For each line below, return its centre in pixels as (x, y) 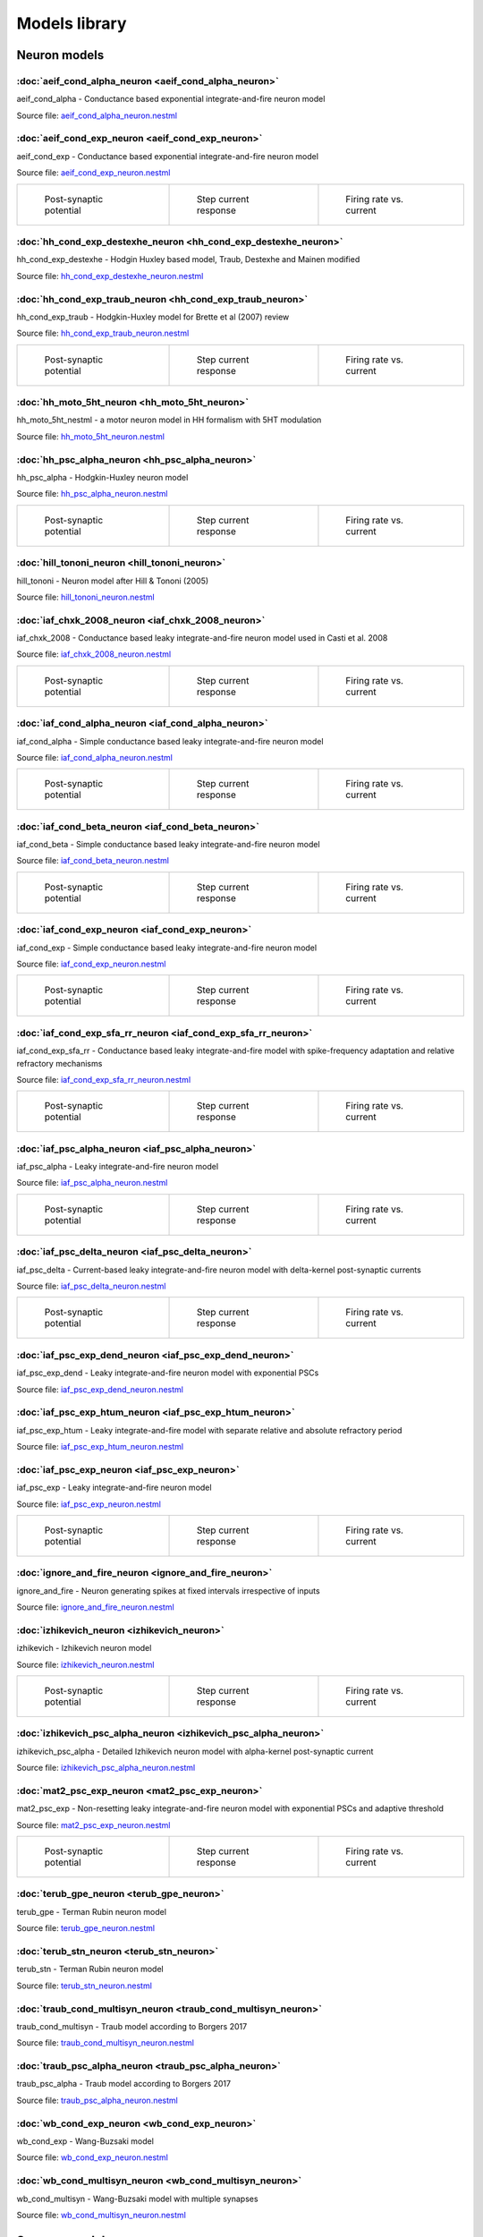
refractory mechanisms (59, 1063)
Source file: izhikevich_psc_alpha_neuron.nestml (106, 1768)
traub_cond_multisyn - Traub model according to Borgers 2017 (132, 2026)
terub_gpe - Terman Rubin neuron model (92, 1911)
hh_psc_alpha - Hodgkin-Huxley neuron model (102, 477)
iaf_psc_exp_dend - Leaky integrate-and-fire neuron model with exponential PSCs (168, 1373)
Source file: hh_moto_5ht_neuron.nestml (91, 436)
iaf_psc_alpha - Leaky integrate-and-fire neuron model (118, 1167)
